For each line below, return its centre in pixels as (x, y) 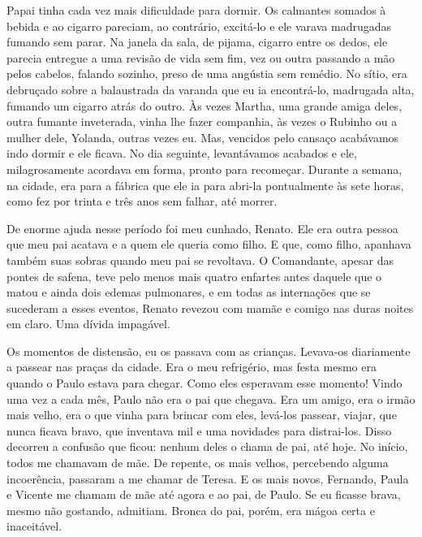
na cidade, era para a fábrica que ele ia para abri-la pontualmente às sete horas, (205, 185)
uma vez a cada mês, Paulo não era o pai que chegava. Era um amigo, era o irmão (211, 398)
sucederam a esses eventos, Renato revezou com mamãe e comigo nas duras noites (210, 307)
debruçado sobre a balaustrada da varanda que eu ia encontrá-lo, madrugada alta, (211, 89)
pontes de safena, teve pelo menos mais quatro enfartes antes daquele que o (194, 276)
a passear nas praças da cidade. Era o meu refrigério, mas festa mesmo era (192, 367)
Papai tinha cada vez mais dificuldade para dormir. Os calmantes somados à (196, 10)
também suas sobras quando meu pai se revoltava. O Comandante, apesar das (200, 260)
